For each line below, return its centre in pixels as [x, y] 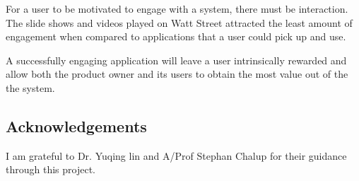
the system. [30, 87]
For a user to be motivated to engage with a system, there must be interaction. [177, 8]
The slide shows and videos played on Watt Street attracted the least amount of [179, 22]
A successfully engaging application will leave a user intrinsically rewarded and [176, 60]
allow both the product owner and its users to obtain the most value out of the [177, 74]
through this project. [51, 169]
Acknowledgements [76, 125]
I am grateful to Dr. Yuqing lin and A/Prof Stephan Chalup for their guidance [176, 155]
